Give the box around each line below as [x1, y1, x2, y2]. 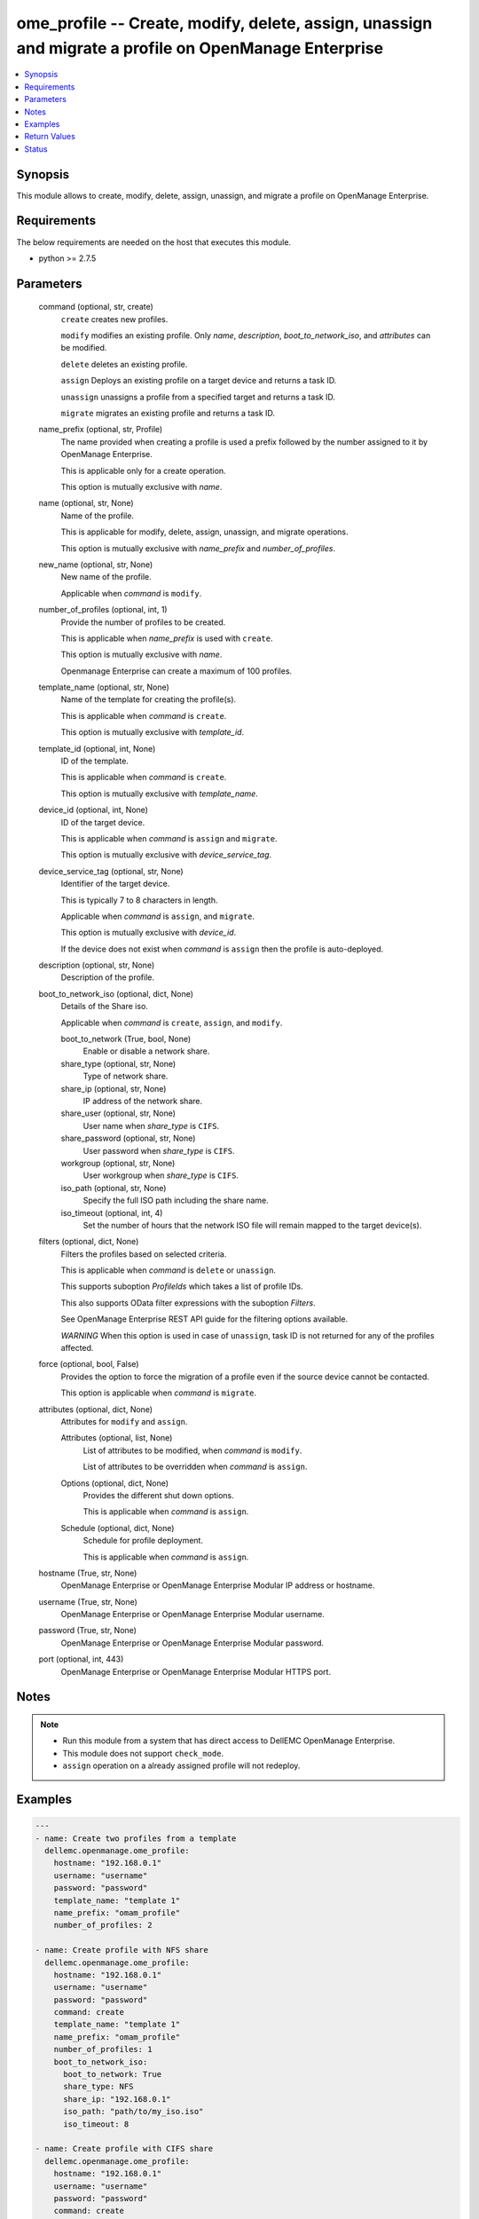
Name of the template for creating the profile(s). [60, 694, 237, 705]
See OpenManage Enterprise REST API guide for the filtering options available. [60, 1314, 349, 1324]
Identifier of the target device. [60, 879, 170, 889]
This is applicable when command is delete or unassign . [60, 1265, 277, 1275]
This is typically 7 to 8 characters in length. [60, 895, 218, 905]
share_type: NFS [63, 2081, 134, 2092]
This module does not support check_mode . [62, 1748, 224, 1758]
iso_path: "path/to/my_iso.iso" [63, 2106, 204, 2117]
